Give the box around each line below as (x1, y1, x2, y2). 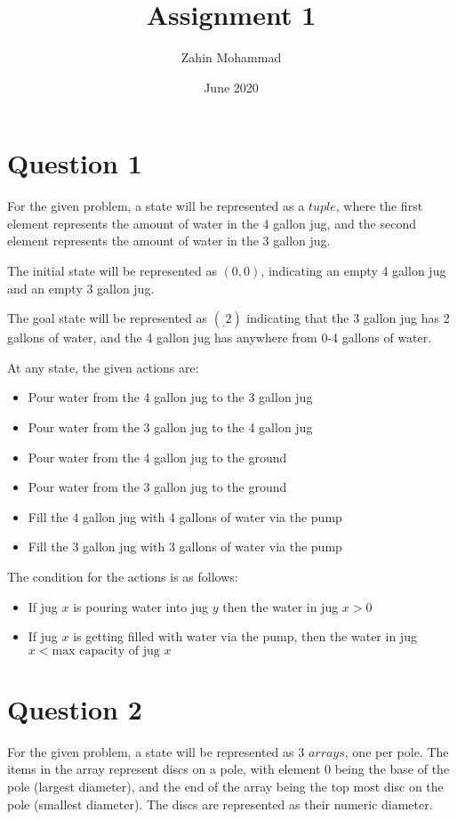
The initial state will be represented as (7, 261, 217, 280)
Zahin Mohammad (180, 48, 282, 67)
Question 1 (7, 145, 142, 181)
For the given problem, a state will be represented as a (7, 197, 305, 215)
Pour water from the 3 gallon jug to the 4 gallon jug (28, 418, 313, 436)
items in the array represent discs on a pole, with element (7, 760, 321, 778)
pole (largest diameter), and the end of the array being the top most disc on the (7, 777, 444, 796)
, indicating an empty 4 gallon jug (261, 261, 446, 280)
